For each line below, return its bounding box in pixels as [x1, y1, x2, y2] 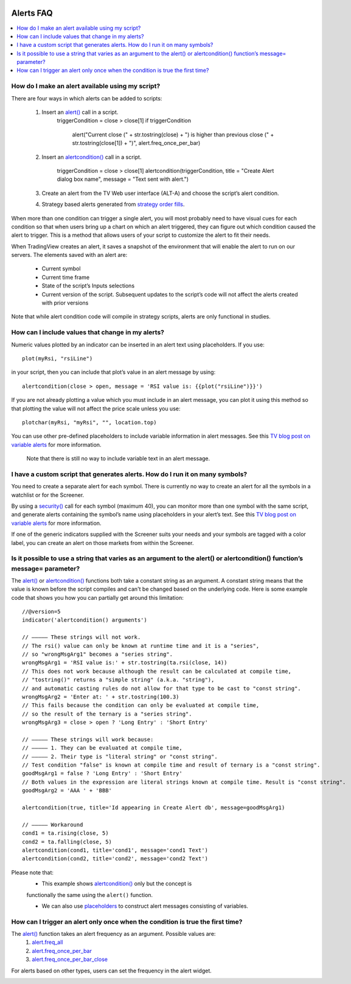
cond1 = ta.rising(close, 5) [22, 830, 109, 837]
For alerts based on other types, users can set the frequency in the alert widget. [11, 967, 212, 974]
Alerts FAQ [11, 8, 53, 18]
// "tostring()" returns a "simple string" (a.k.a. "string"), [22, 676, 215, 683]
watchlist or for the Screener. [11, 491, 85, 499]
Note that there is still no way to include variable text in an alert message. [26, 455, 210, 462]
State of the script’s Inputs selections [41, 282, 135, 289]
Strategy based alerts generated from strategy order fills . [41, 201, 185, 208]
